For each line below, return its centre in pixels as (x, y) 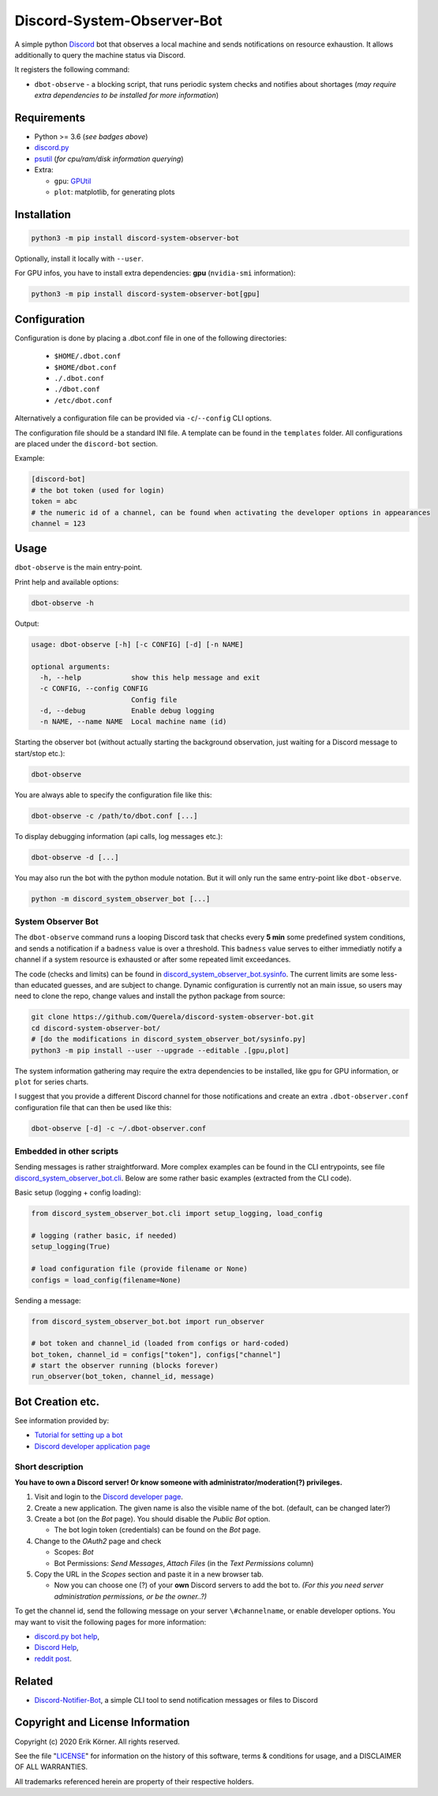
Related (34, 1681)
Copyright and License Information (102, 1723)
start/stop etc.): (40, 753)
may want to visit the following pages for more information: (110, 1622)
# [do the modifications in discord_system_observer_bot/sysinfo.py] (168, 1039)
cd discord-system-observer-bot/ (96, 1028)
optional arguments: (71, 666)
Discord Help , (56, 1647)
